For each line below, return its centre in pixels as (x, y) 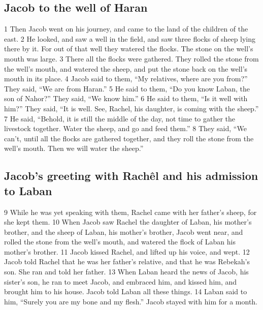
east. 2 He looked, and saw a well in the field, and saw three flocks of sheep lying (130, 38)
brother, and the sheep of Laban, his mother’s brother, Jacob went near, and (124, 231)
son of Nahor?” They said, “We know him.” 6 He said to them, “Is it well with (126, 98)
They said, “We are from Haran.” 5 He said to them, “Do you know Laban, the (127, 88)
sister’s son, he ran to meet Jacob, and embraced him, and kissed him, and (121, 281)
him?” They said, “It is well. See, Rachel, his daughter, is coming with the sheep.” (131, 108)
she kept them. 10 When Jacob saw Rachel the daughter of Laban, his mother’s (128, 222)
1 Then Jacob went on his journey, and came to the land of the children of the (126, 29)
